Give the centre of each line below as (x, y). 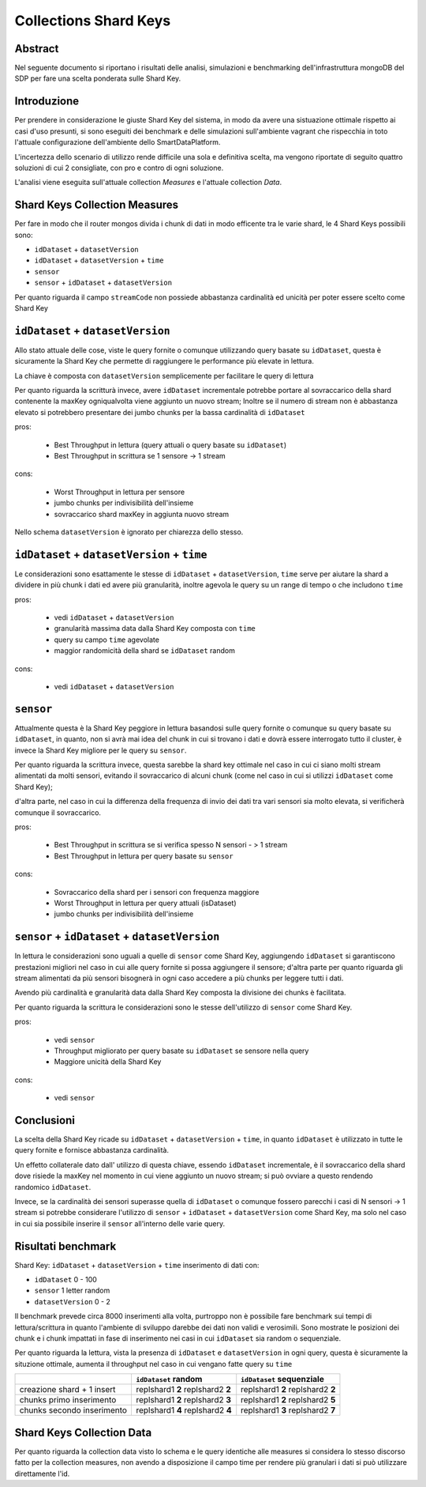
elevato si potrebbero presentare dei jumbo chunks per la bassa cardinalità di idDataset (160, 412)
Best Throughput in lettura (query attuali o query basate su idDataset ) (170, 445)
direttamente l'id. (42, 1474)
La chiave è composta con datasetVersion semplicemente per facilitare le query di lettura (164, 376)
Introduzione (47, 102)
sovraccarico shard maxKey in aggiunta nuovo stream (142, 514)
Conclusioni (45, 1120)
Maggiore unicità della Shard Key (108, 1062)
